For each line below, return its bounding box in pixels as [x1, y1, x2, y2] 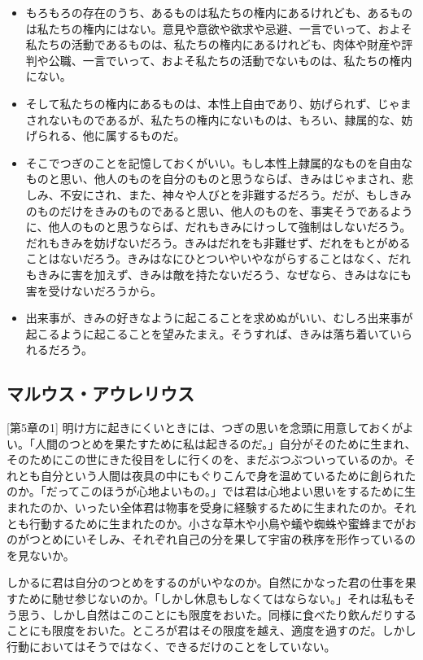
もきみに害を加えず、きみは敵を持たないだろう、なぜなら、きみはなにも [25, 265, 412, 282]
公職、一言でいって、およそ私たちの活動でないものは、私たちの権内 [48, 51, 412, 68]
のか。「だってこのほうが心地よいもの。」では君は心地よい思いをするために [7, 483, 405, 500]
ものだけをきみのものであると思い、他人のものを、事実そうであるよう [37, 202, 413, 219]
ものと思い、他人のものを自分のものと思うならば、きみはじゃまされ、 [25, 170, 402, 187]
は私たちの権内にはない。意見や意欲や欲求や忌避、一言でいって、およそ [25, 20, 412, 37]
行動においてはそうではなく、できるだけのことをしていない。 [7, 637, 336, 654]
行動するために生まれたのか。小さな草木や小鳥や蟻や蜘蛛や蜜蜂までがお [28, 514, 416, 531]
